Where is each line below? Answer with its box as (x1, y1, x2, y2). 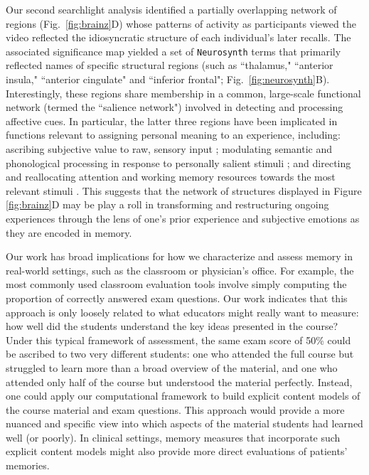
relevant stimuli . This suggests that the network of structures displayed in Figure (6, 183, 362, 198)
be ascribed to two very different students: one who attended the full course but (6, 346, 354, 361)
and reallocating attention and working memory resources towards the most (6, 169, 336, 184)
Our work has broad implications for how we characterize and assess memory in (6, 249, 353, 264)
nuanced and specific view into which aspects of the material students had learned (6, 416, 363, 431)
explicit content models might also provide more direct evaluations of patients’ (6, 444, 348, 459)
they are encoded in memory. (6, 225, 132, 240)
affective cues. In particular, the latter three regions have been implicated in (6, 113, 338, 128)
